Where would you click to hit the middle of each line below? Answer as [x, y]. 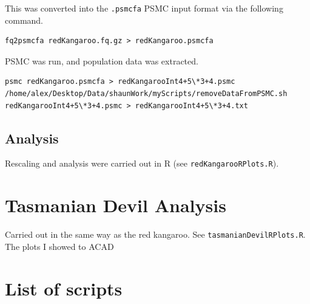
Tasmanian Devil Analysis [116, 205]
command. [24, 20]
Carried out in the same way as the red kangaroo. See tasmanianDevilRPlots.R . [155, 234]
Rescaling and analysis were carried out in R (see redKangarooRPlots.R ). [142, 163]
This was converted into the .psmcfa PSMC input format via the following [144, 8]
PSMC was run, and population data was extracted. [102, 60]
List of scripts [64, 288]
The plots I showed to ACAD [59, 246]
